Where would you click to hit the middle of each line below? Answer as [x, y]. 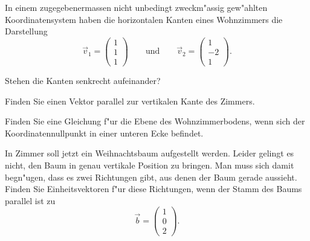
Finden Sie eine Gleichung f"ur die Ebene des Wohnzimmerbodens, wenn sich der [155, 121]
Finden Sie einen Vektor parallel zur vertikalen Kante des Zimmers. [130, 101]
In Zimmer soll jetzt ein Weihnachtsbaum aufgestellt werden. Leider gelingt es [150, 153]
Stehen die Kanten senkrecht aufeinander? [83, 80]
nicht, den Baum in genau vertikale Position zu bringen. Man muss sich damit [150, 165]
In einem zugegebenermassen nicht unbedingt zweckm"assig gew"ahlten [136, 7]
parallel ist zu [30, 200]
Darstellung [26, 31]
